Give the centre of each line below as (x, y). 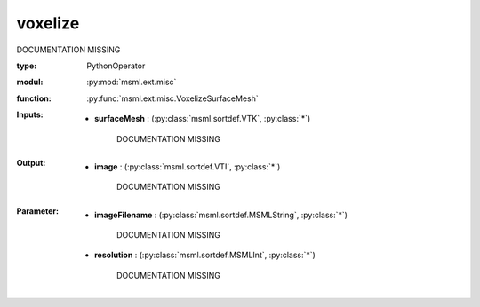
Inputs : (30, 114)
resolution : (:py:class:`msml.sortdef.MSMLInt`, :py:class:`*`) (205, 255)
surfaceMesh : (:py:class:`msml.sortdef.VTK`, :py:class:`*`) (203, 119)
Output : (31, 162)
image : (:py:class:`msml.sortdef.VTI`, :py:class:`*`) (188, 166)
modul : (30, 82)
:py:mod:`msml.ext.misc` (132, 82)
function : (34, 98)
